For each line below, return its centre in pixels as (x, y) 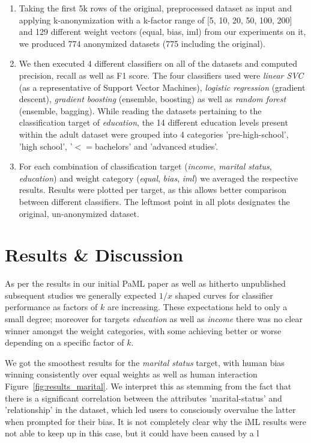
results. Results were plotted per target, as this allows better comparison (152, 190)
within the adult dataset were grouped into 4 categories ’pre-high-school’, (154, 134)
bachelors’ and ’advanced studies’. (156, 146)
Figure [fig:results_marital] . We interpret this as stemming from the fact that (148, 386)
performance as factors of (51, 307)
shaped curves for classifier (224, 295)
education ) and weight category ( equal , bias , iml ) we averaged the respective (159, 178)
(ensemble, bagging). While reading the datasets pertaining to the (140, 110)
